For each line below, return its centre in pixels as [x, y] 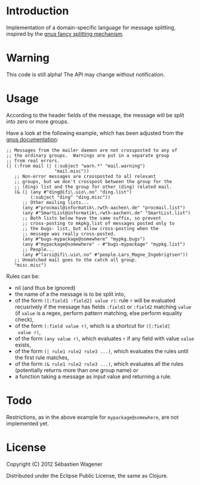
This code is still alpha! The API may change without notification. [86, 74]
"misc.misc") [30, 265]
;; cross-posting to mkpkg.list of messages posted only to [98, 223]
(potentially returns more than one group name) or [76, 370]
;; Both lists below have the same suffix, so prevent [92, 218]
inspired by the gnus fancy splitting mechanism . [65, 33]
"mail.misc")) [72, 171]
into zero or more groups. [38, 121]
